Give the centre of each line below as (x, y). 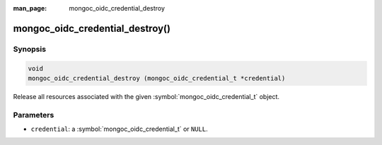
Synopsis (29, 49)
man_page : (30, 8)
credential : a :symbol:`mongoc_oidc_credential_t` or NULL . (119, 129)
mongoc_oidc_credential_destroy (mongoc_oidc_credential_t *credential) (157, 78)
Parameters (34, 115)
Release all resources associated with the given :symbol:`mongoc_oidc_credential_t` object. (146, 96)
